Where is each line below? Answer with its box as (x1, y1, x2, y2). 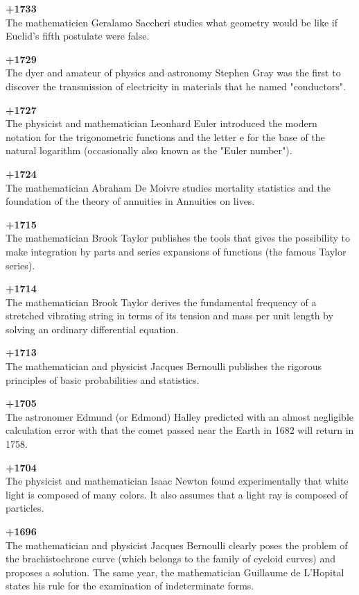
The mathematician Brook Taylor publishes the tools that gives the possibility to (6, 231, 350, 245)
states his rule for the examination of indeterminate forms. (6, 578, 254, 593)
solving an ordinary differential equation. (6, 321, 179, 336)
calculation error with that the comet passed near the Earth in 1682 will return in (6, 423, 354, 437)
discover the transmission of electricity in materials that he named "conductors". (6, 78, 346, 93)
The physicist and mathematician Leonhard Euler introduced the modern (6, 116, 317, 131)
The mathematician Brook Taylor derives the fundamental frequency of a (6, 294, 317, 309)
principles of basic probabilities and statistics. (6, 372, 200, 387)
